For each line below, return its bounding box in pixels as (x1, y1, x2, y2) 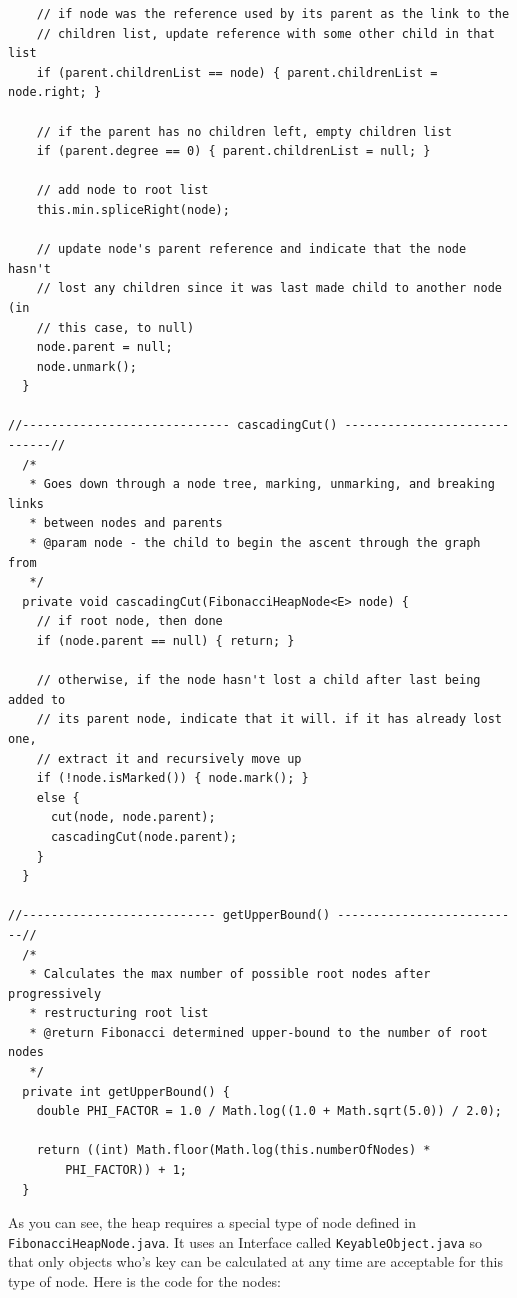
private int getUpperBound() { (22, 1084, 230, 1099)
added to (8, 692, 66, 707)
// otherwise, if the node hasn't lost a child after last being (36, 673, 481, 688)
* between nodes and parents (29, 516, 223, 531)
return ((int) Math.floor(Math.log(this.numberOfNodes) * (36, 1143, 431, 1158)
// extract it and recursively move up (36, 751, 302, 766)
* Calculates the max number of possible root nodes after (29, 967, 431, 982)
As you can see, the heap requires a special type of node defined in (8, 1212, 416, 1233)
